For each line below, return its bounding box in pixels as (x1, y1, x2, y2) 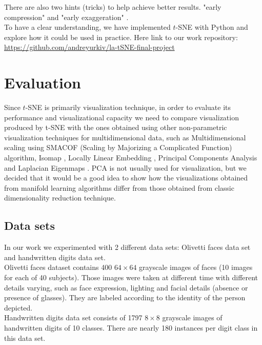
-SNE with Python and (175, 22, 248, 32)
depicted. (4, 302, 33, 313)
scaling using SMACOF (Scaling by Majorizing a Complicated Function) (4, 142, 232, 153)
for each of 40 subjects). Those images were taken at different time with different (4, 272, 258, 283)
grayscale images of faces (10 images (139, 262, 253, 273)
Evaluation (4, 72, 81, 93)
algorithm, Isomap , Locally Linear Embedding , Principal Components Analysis (4, 152, 257, 163)
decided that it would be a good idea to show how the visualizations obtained (4, 172, 248, 183)
